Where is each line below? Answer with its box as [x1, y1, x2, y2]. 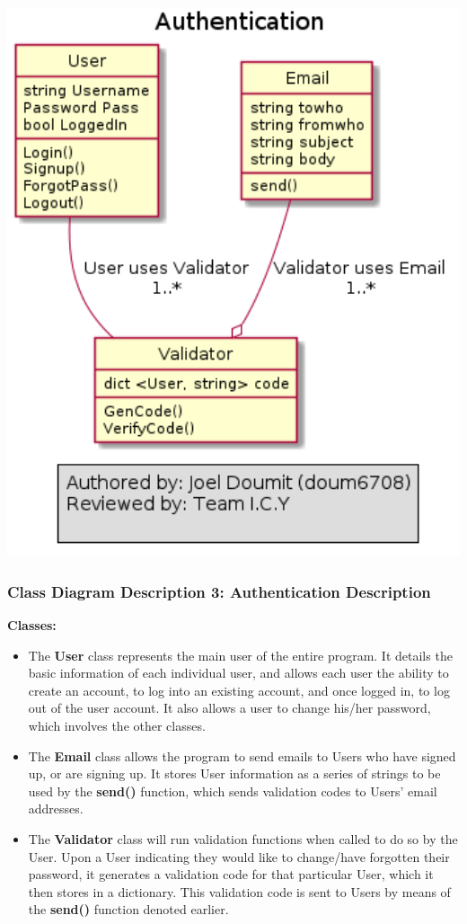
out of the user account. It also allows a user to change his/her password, [28, 698, 431, 717]
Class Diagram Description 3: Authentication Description [7, 580, 431, 602]
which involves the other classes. [28, 716, 206, 735]
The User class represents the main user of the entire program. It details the [28, 645, 453, 664]
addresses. [28, 799, 84, 818]
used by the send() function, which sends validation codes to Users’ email [28, 781, 437, 800]
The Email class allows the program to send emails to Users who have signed [28, 746, 456, 765]
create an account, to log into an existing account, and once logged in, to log [28, 680, 450, 699]
